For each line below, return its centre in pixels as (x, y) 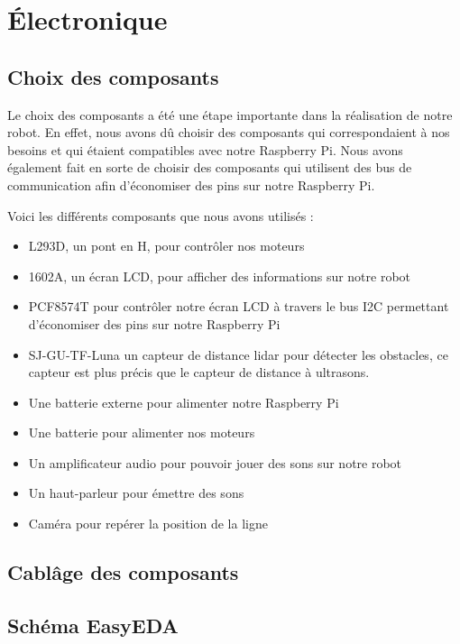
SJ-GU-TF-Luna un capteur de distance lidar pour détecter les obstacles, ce (238, 354)
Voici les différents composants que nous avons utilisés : (161, 215)
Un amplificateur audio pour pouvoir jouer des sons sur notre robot (215, 462)
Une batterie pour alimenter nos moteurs (142, 432)
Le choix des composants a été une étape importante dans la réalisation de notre (230, 114)
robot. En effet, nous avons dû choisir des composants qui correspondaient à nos (229, 132)
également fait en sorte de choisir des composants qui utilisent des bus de (210, 167)
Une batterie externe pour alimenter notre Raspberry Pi (184, 402)
